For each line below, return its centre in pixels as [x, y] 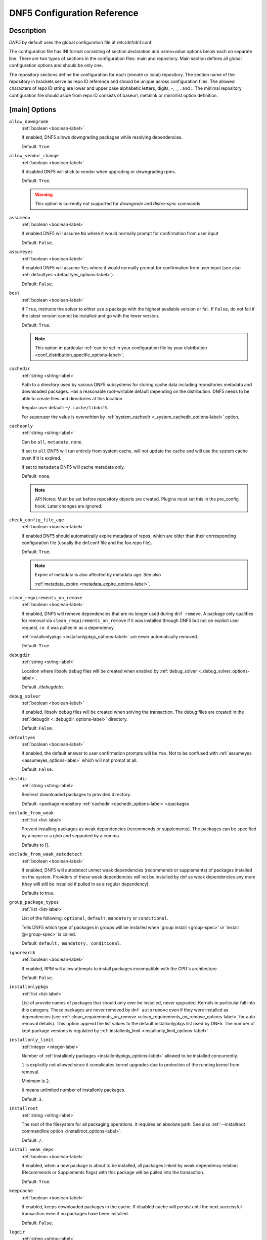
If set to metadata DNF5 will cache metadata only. [73, 467]
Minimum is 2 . [36, 1081]
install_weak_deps [31, 1150]
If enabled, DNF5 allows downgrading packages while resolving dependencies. [102, 137]
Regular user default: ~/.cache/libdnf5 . [65, 408]
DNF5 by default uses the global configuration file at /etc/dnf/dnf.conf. [81, 43]
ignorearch [22, 953]
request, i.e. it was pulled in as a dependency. [68, 627]
